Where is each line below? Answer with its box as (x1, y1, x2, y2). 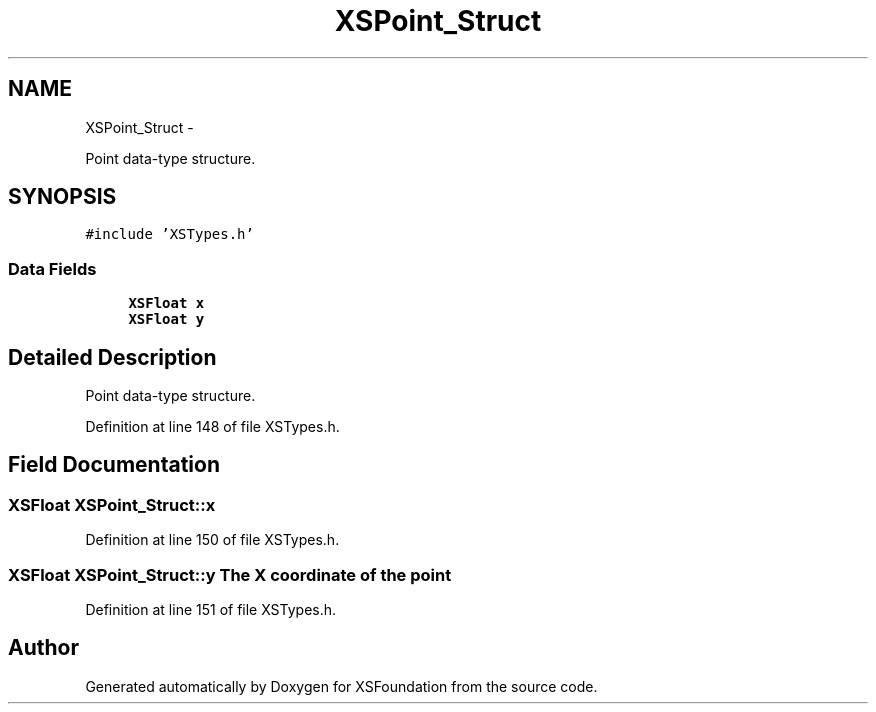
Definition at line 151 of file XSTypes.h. (85, 601, 337, 618)
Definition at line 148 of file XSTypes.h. (85, 418, 340, 436)
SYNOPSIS (8, 184, 117, 210)
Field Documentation (8, 452, 220, 478)
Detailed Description (8, 344, 217, 370)
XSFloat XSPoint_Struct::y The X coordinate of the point (8, 564, 452, 585)
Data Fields (8, 258, 97, 279)
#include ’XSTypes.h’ (85, 226, 254, 243)
